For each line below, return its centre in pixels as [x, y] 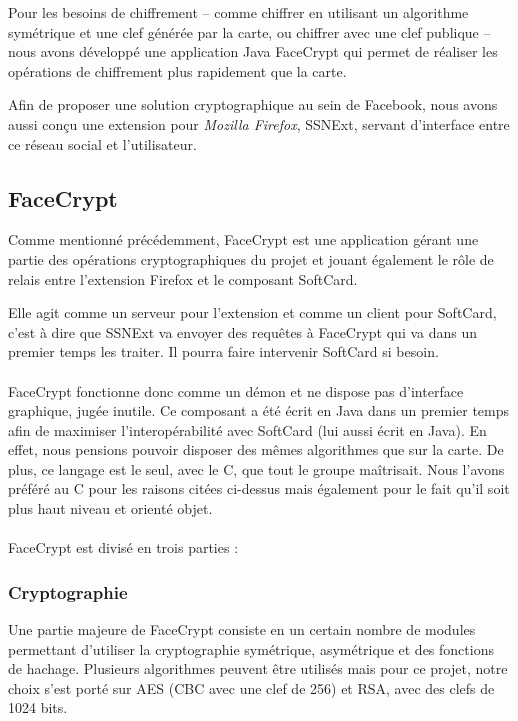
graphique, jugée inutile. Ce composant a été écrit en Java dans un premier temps [259, 410]
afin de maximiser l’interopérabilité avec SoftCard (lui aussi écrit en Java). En [247, 429]
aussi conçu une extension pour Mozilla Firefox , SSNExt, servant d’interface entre [259, 123]
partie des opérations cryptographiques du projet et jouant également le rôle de [251, 258]
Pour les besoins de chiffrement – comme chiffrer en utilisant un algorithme [238, 12]
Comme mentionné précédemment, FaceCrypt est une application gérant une [243, 239]
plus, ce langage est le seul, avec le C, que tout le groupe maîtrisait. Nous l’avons [256, 468]
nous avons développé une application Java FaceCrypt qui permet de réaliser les [253, 51]
